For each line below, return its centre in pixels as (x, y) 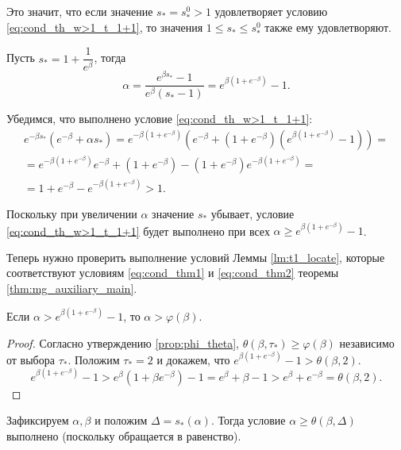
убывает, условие (253, 213)
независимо (367, 342)
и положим (121, 420)
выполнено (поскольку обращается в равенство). (124, 435)
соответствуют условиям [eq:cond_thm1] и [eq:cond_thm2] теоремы (173, 273)
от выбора (31, 359)
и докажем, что (193, 359)
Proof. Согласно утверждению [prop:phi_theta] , (123, 342)
